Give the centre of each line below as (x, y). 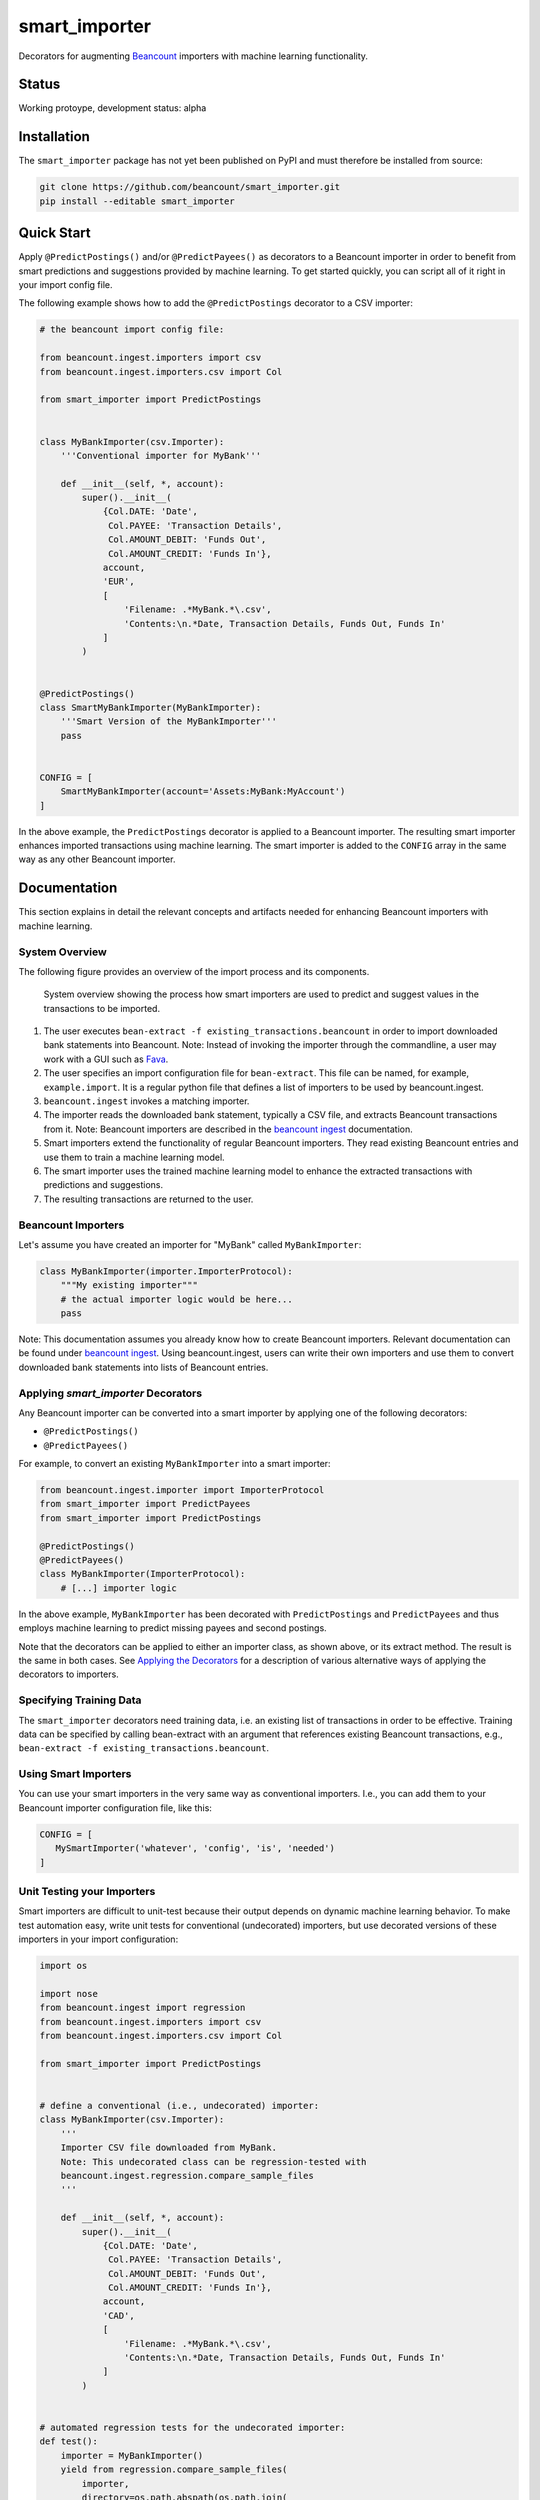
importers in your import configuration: (98, 1939)
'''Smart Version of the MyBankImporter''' (168, 721)
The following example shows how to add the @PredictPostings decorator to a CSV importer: (216, 303)
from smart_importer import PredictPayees (145, 1504)
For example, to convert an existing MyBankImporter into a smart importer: (174, 1464)
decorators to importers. (68, 1674)
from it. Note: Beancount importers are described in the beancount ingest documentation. (228, 1129)
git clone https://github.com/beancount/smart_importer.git (190, 187)
